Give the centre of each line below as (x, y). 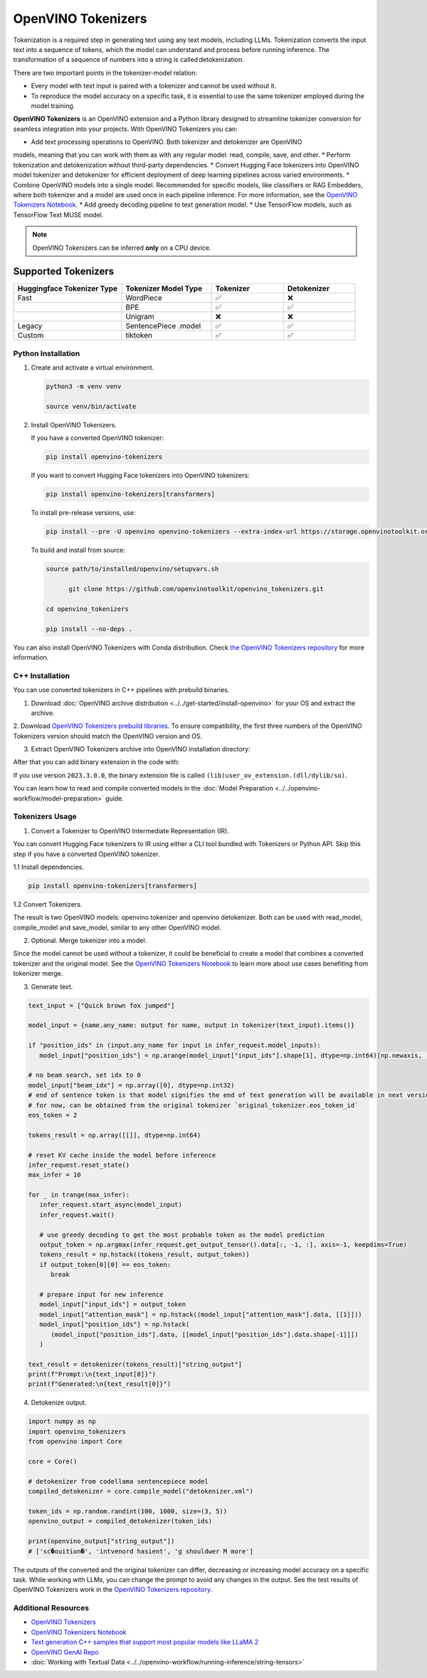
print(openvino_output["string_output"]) (101, 1541)
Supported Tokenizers (64, 272)
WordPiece (144, 298)
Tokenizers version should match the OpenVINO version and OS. (108, 736)
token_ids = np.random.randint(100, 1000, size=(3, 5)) (128, 1511)
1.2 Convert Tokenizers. (48, 904)
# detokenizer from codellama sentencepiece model (118, 1481)
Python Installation (47, 353)
